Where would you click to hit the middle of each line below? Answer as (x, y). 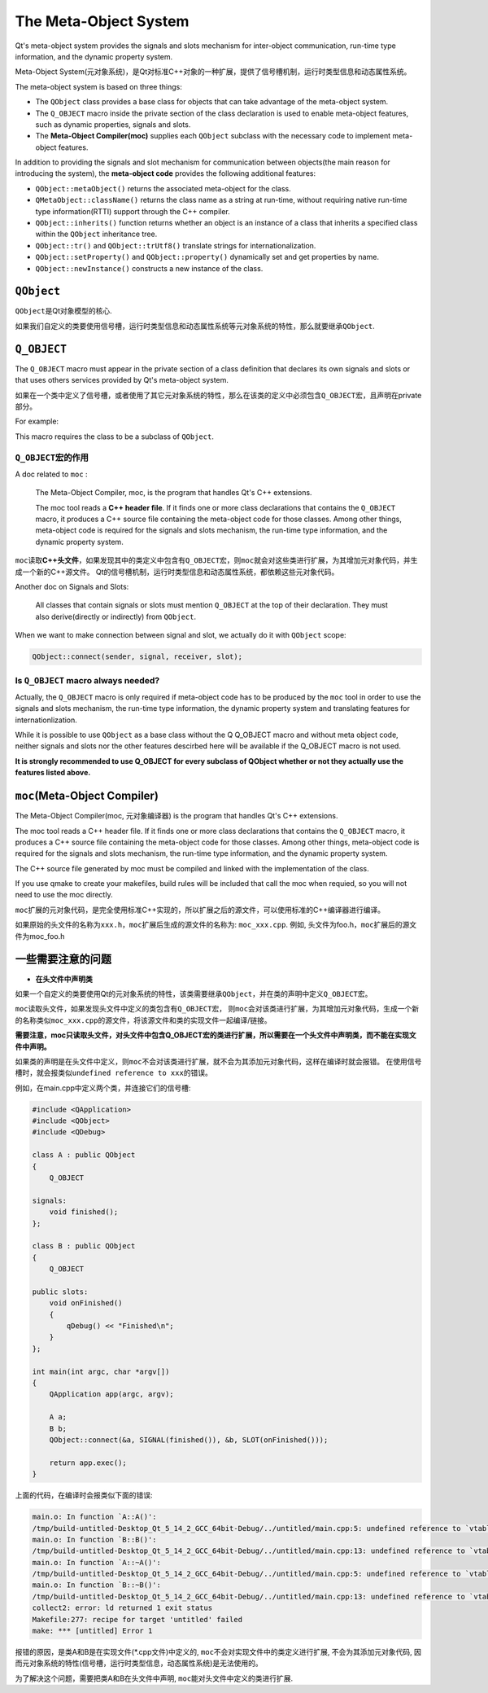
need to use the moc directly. (64, 895)
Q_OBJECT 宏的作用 (52, 458)
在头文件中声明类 (64, 979)
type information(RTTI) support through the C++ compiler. (133, 211)
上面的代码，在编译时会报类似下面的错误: (84, 1495)
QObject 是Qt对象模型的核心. (64, 311)
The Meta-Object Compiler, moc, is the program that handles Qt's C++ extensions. (174, 493)
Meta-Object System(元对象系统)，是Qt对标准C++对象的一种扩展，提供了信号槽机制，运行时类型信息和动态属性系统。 (213, 72)
